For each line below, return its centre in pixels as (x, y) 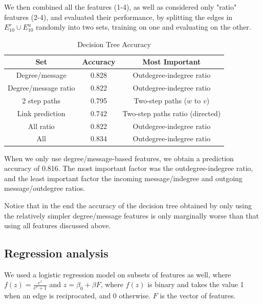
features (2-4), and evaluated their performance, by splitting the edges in (118, 17)
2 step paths (41, 100)
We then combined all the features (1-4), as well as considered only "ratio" (120, 7)
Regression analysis (56, 253)
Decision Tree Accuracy (114, 44)
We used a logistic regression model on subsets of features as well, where (118, 274)
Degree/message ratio (41, 88)
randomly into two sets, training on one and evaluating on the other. (144, 27)
